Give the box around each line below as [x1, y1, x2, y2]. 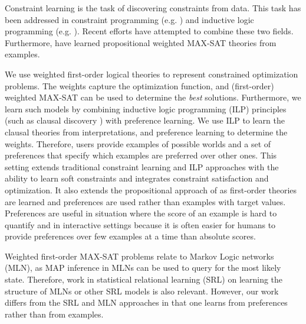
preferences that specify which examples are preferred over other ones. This [5, 149, 277, 161]
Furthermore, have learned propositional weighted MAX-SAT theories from [5, 36, 277, 48]
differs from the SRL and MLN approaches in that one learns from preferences [5, 296, 288, 309]
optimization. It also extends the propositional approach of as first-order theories [5, 183, 297, 196]
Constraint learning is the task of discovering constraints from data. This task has [5, 2, 301, 14]
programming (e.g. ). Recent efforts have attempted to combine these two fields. [5, 25, 294, 37]
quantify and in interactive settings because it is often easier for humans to [5, 218, 276, 231]
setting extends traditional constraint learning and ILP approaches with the [5, 160, 279, 173]
